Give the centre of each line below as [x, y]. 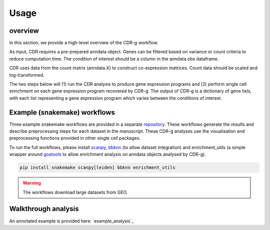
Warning [32, 183]
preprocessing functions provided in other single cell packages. [75, 138]
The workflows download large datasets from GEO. [75, 192]
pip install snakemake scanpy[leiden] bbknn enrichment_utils [97, 168]
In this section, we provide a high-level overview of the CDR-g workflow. [84, 43]
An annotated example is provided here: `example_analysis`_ [71, 221]
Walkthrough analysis [44, 209]
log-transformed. [27, 75]
